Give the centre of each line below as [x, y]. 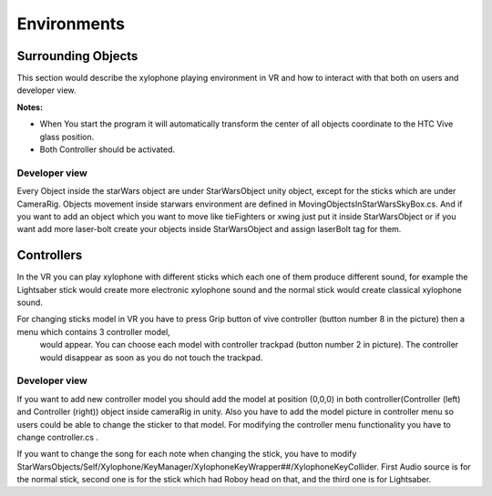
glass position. [67, 137]
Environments [71, 24]
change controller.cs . [58, 437]
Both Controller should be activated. [108, 149]
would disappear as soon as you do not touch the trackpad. [151, 357]
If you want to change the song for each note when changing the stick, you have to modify [187, 454]
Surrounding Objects [77, 56]
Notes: [30, 107]
